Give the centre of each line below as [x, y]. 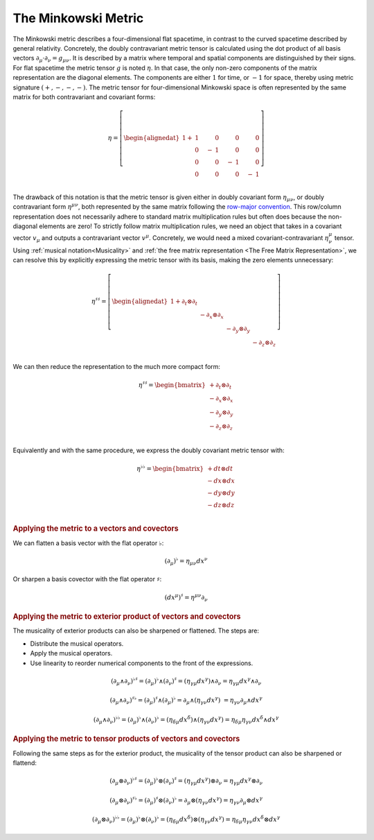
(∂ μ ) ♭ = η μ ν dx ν [186, 561]
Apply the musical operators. [71, 653]
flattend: [25, 763]
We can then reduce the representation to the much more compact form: [117, 367]
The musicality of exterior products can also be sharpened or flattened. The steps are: [136, 631]
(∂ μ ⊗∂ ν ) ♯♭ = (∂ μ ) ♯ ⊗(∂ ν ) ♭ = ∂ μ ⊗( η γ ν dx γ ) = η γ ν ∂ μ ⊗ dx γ [186, 800]
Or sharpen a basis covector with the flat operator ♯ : [87, 579]
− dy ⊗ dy [221, 493]
